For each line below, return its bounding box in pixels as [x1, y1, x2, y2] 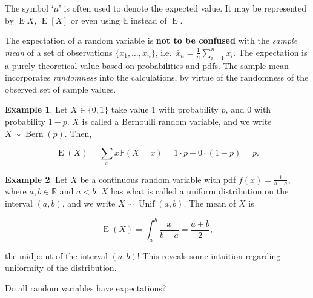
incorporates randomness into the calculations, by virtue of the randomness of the [5, 71, 309, 84]
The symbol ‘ [5, 2, 54, 14]
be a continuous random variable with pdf [80, 173, 236, 185]
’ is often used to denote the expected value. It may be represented [59, 2, 307, 14]
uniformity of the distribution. [5, 261, 117, 274]
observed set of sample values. [5, 82, 116, 95]
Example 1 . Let [5, 103, 68, 116]
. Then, [64, 127, 92, 139]
